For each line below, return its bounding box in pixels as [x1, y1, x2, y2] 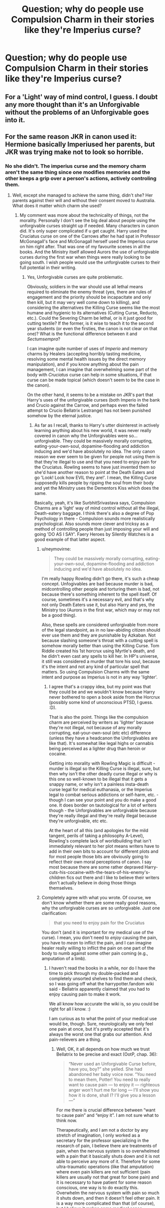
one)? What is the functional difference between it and [27, 331, 137, 337]
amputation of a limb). [41, 956, 86, 962]
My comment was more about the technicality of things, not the [19, 212, 149, 218]
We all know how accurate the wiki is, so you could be [49, 1001, 159, 1007]
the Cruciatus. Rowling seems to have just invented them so [34, 464, 156, 470]
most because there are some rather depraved [49, 864, 144, 870]
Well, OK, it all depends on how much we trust [56, 1046, 150, 1052]
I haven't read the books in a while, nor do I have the [49, 965, 156, 971]
